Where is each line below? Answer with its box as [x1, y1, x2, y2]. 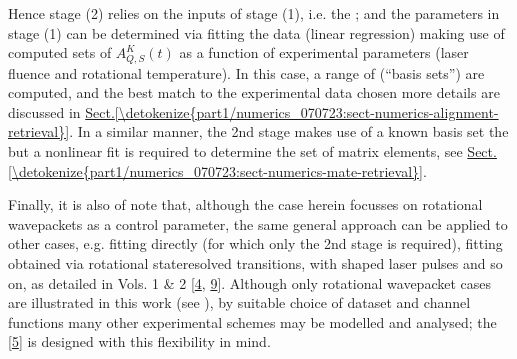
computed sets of [8, 42, 112, 63]
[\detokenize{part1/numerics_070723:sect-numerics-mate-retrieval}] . [8, 160, 427, 181]
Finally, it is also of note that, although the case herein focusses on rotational [8, 194, 483, 215]
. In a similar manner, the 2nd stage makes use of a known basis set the [69, 121, 509, 142]
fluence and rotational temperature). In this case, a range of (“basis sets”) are [8, 62, 485, 83]
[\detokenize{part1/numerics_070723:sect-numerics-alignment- [114, 101, 499, 122]
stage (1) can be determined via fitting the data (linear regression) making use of [8, 22, 505, 43]
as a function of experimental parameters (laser [179, 42, 469, 63]
